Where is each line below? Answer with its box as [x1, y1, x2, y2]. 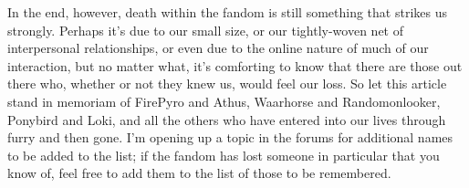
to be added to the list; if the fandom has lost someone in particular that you [7, 145, 440, 164]
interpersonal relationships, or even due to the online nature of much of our [7, 38, 429, 57]
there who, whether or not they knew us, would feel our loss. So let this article [7, 74, 447, 93]
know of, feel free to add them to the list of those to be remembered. [7, 163, 391, 183]
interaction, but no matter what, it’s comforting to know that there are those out [7, 56, 463, 75]
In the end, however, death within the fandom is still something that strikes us [7, 3, 447, 21]
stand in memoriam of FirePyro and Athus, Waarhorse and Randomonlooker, [7, 91, 441, 110]
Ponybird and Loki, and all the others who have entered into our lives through [7, 110, 446, 129]
